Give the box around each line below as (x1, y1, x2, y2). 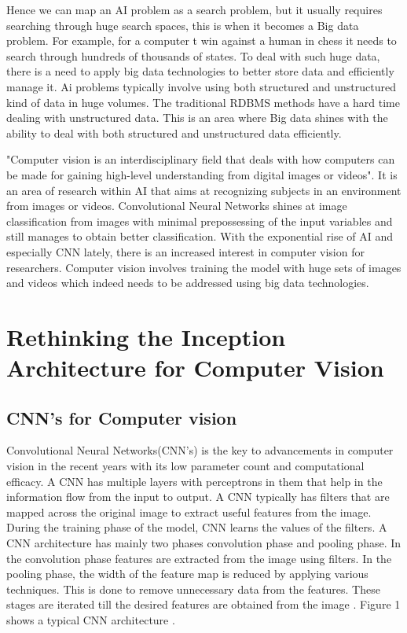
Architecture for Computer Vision (6, 351, 384, 384)
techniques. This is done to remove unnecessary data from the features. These (6, 580, 380, 597)
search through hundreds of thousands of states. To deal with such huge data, (6, 47, 380, 64)
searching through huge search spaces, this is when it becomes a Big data (6, 17, 359, 33)
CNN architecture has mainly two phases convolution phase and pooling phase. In (6, 535, 401, 551)
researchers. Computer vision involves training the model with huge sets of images (6, 259, 401, 275)
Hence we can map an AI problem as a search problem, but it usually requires (6, 2, 383, 17)
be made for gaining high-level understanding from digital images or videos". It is (6, 166, 398, 182)
